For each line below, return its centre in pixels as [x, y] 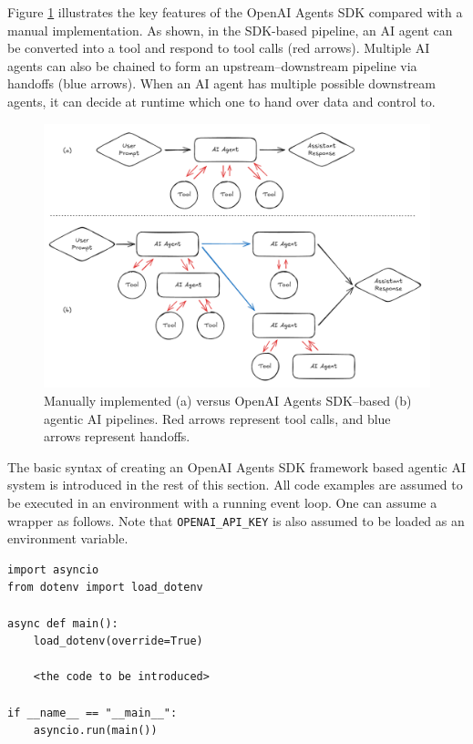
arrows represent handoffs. [117, 436]
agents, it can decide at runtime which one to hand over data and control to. [221, 101]
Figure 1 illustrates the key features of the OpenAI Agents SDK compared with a [235, 12]
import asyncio [53, 569]
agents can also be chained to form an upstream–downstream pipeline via [212, 65]
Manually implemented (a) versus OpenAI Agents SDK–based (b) [228, 400]
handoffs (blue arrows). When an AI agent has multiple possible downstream [221, 83]
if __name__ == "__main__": [93, 713]
